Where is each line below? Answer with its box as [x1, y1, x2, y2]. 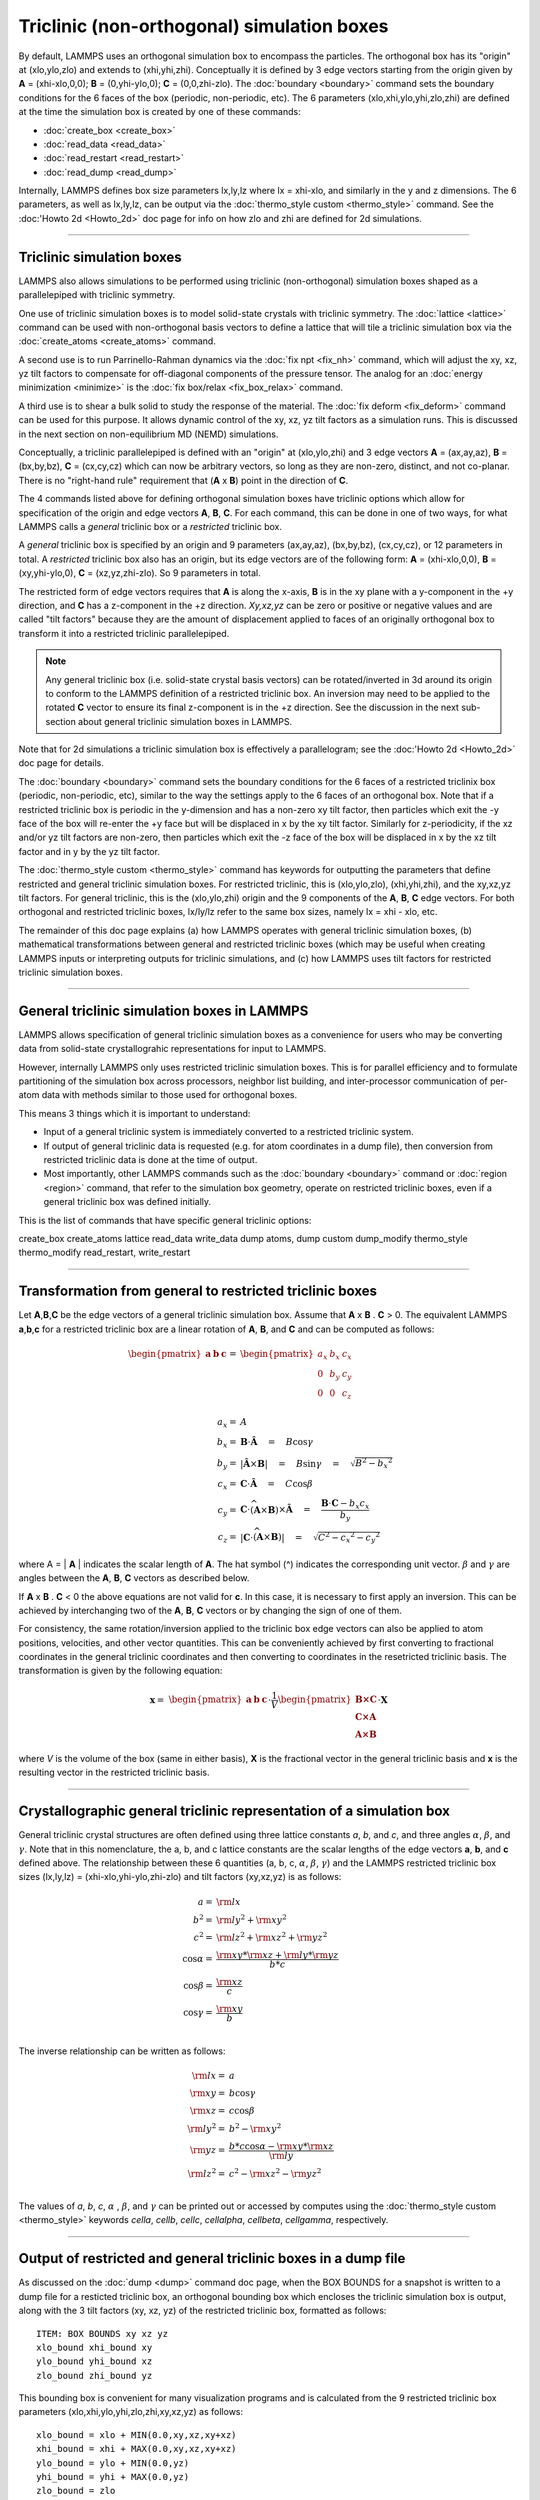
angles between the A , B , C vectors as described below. [18, 1572, 250, 1584]
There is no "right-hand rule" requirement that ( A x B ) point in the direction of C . [18, 474, 349, 486]
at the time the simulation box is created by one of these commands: [18, 106, 301, 118]
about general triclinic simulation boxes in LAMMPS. [78, 715, 293, 727]
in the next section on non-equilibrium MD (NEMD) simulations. [18, 428, 279, 440]
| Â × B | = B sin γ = [240, 1458, 340, 1469]
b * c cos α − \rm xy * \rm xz [228, 2140, 334, 2152]
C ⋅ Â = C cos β [240, 1478, 314, 1489]
